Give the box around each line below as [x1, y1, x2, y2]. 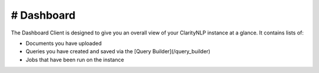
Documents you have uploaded [25, 40, 102, 47]
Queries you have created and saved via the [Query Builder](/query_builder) [25, 48, 211, 55]
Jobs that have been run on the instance [25, 56, 124, 63]
